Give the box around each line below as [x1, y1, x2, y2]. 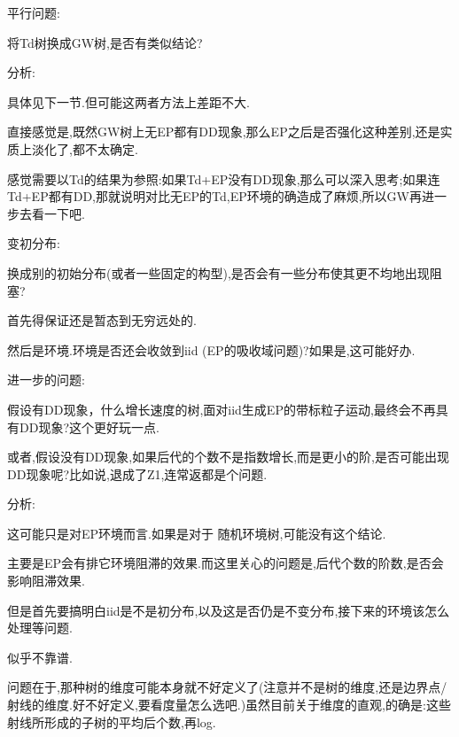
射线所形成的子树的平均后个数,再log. [7, 712, 216, 731]
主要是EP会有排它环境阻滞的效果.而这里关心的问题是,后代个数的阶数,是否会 [7, 554, 444, 572]
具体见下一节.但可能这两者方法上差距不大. [7, 92, 250, 111]
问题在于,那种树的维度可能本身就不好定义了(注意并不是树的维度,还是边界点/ [7, 678, 447, 696]
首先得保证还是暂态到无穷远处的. [7, 311, 197, 330]
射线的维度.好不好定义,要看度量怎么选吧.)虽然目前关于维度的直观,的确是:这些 [7, 695, 451, 714]
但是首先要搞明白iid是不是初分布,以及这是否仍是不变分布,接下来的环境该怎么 [7, 601, 450, 619]
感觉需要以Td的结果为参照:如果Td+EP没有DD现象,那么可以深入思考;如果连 [7, 169, 440, 188]
